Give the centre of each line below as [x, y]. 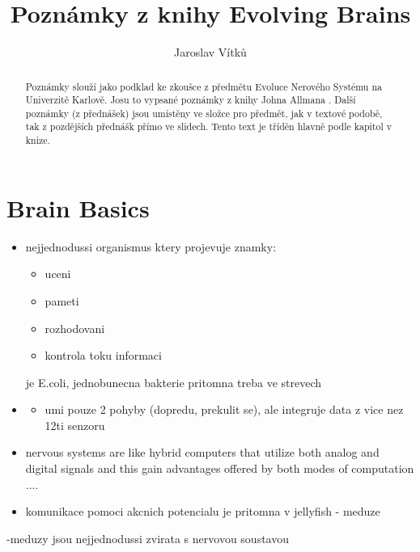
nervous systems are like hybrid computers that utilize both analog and [202, 452]
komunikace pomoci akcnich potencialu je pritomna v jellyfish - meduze [203, 511]
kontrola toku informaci [103, 355]
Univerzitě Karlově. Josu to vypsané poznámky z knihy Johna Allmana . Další [191, 100]
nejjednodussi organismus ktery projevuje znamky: [151, 246]
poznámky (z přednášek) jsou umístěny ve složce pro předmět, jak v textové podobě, [204, 113]
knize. [38, 140]
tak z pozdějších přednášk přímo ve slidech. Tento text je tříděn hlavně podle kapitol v [208, 126]
